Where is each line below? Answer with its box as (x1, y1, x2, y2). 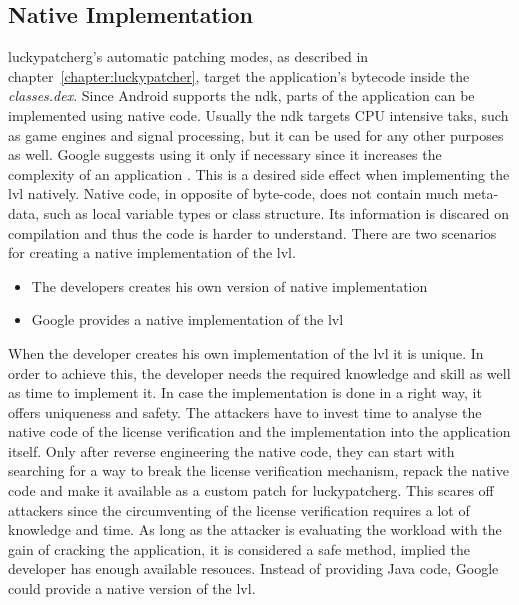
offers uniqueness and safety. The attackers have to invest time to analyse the (8, 401, 482, 422)
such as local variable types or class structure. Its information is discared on (43, 202, 510, 223)
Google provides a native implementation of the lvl (31, 309, 344, 330)
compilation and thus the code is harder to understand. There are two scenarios (8, 222, 497, 243)
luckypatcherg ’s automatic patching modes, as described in (8, 46, 369, 67)
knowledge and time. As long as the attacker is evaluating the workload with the (8, 519, 502, 540)
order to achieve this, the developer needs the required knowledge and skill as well (8, 362, 511, 383)
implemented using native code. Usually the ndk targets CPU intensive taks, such (8, 104, 509, 125)
